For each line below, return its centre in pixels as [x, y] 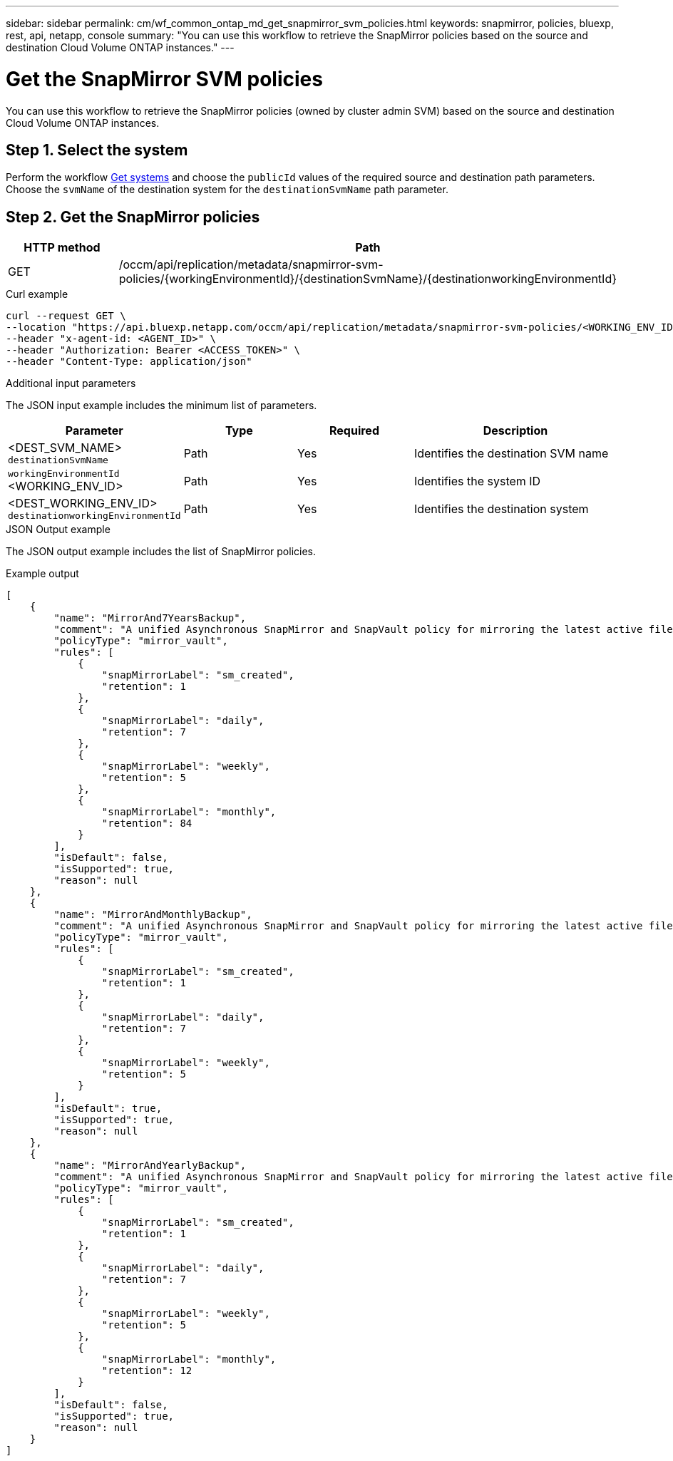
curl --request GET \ [66, 316]
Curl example [37, 294]
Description [515, 431]
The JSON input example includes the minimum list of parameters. [161, 406]
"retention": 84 [147, 824]
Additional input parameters [71, 383]
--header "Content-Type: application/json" [129, 362]
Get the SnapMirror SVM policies [164, 79]
